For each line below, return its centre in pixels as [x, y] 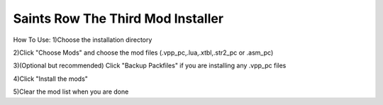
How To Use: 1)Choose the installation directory [83, 40]
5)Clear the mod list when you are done [71, 92]
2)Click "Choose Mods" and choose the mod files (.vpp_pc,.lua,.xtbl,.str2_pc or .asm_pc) [143, 52]
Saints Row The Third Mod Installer [118, 18]
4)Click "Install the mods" [51, 79]
